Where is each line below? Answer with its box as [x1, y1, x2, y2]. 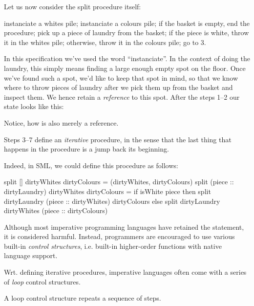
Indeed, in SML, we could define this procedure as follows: [4, 160, 178, 170]
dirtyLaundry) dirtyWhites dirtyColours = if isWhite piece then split [4, 186, 211, 196]
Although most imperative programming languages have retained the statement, [4, 221, 244, 232]
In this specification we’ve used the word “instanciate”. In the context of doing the [4, 53, 250, 64]
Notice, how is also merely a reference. [4, 117, 119, 128]
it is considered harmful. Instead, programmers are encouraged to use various [4, 231, 235, 241]
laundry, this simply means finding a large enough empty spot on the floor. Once [4, 63, 246, 73]
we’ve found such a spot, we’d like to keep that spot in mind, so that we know [4, 72, 238, 83]
